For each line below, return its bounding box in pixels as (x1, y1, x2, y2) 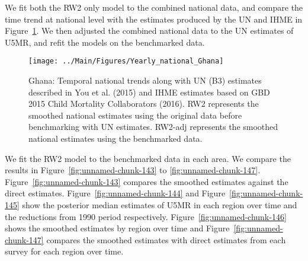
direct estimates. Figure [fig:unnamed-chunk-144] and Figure (5, 187, 226, 199)
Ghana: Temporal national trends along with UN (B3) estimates (28, 74, 262, 87)
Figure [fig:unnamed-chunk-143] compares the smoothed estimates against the (5, 175, 288, 187)
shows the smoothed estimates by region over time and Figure (5, 222, 230, 234)
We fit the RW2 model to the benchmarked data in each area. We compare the (5, 152, 291, 164)
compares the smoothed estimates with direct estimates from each (46, 233, 286, 246)
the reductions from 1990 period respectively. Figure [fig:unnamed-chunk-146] (5, 210, 287, 222)
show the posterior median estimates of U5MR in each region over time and (22, 198, 297, 211)
